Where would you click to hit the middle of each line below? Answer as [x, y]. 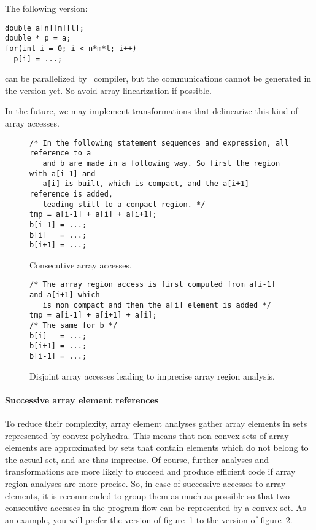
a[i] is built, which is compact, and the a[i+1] [146, 184]
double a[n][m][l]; [44, 28]
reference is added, [71, 194]
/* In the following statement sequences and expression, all [159, 143]
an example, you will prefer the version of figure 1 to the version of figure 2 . [149, 519]
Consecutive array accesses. [81, 264]
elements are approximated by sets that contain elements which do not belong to [157, 447]
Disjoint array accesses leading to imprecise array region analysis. [152, 376]
